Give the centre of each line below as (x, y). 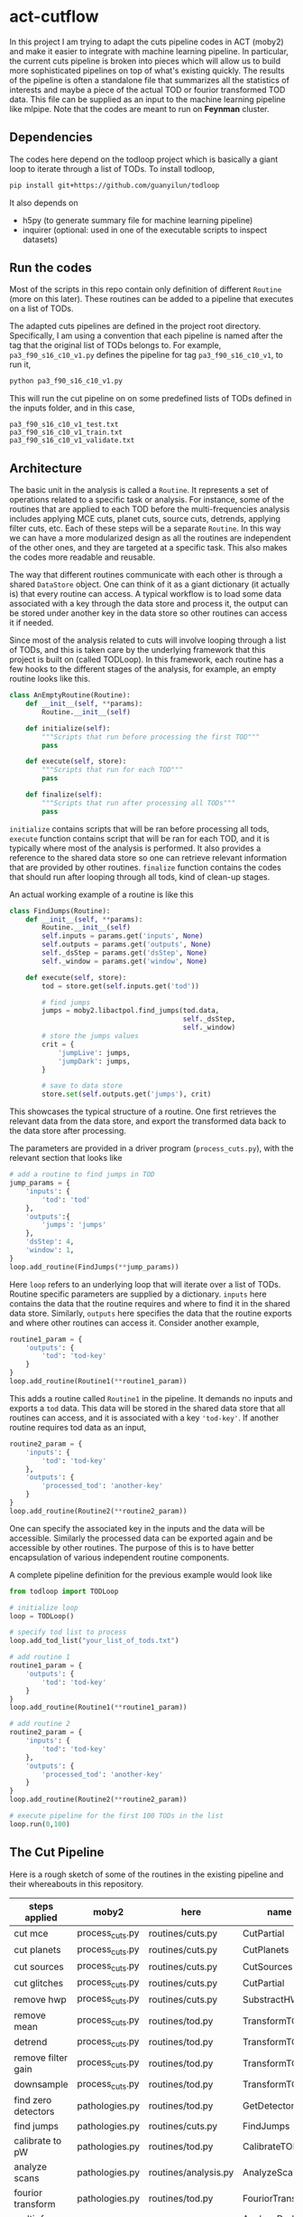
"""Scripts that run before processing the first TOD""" (151, 737)
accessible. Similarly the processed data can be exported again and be (141, 1538)
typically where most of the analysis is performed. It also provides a (135, 848)
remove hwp (41, 1999)
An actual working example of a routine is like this (101, 894)
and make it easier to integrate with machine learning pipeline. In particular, (149, 51)
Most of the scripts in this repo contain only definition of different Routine (146, 289)
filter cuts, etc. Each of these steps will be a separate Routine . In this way (145, 528)
